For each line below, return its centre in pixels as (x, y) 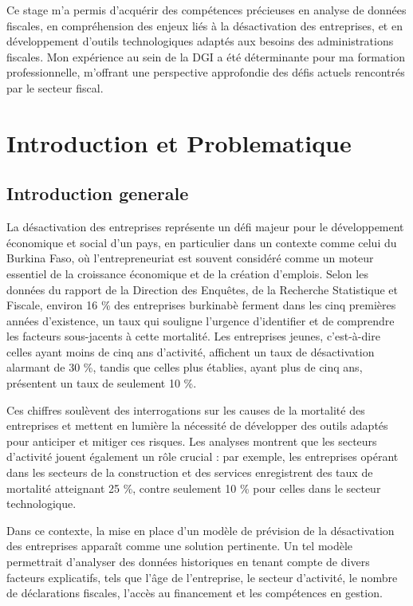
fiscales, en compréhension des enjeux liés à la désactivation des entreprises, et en (205, 25)
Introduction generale (98, 193)
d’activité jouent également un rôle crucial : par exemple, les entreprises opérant (203, 456)
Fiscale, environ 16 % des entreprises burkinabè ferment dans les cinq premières (201, 305)
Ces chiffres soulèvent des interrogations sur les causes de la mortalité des (186, 409)
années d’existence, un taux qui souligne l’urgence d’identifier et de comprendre (201, 320)
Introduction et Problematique (179, 142)
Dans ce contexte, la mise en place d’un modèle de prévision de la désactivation (201, 530)
